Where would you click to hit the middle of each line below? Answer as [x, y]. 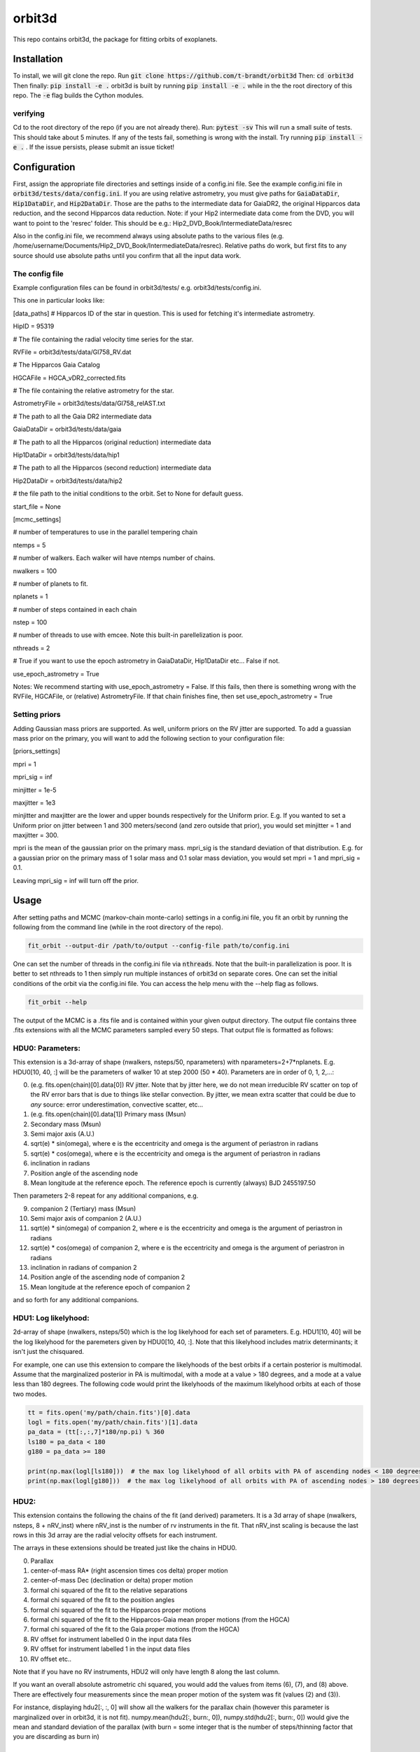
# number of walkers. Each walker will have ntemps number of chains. [114, 558]
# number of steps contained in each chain [75, 609]
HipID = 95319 [34, 327]
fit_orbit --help [57, 1002]
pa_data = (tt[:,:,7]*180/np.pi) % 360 [96, 1432]
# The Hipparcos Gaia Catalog [57, 365]
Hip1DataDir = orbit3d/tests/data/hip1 [66, 455]
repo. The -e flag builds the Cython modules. [78, 95]
